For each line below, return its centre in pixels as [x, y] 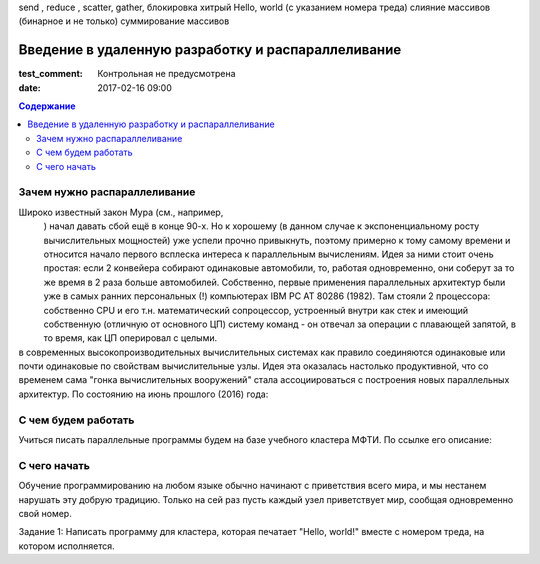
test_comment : [51, 74]
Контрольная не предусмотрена [166, 74]
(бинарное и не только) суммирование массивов [124, 21]
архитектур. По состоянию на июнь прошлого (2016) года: [143, 394]
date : [29, 87]
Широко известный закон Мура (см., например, [121, 212]
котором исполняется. [66, 546]
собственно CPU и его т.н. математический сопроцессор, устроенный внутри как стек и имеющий [256, 310]
